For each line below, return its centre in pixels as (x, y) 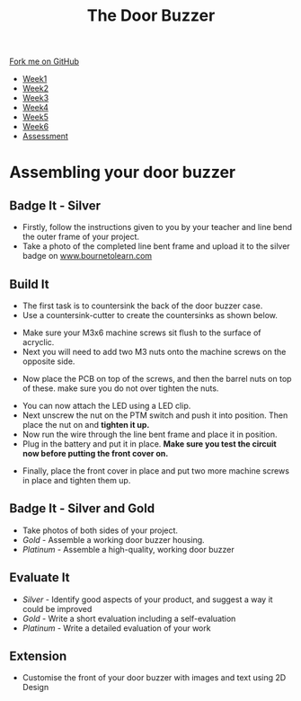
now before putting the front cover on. (95, 453)
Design (35, 688)
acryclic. (38, 342)
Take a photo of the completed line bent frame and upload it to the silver (156, 246)
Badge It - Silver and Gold (82, 509)
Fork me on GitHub (44, 62)
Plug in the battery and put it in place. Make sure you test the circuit (149, 444)
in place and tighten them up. (76, 480)
